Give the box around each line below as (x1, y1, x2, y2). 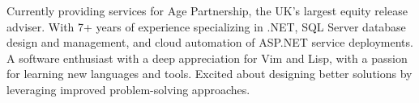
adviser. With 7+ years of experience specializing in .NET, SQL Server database (6, 18, 406, 35)
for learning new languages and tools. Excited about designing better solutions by (6, 65, 413, 82)
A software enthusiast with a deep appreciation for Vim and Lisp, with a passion (6, 49, 408, 66)
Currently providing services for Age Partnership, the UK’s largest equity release (6, 2, 408, 19)
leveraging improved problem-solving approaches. (6, 80, 250, 97)
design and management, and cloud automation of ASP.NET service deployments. (6, 34, 413, 51)
